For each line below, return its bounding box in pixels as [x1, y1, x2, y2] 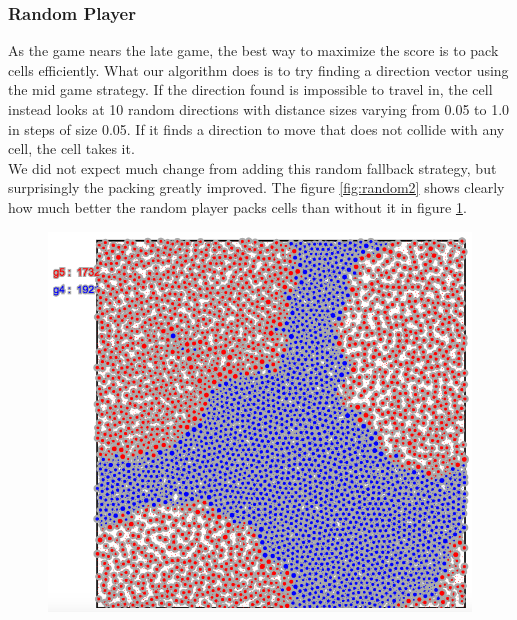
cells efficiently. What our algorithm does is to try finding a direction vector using [8, 59, 509, 80]
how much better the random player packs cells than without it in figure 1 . [8, 196, 467, 217]
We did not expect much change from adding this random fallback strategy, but [8, 157, 497, 178]
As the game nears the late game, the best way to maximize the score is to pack [8, 40, 499, 61]
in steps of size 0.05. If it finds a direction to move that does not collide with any [8, 118, 505, 139]
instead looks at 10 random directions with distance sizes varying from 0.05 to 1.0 [8, 99, 510, 119]
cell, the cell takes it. [8, 138, 135, 159]
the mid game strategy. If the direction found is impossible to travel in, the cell [8, 79, 493, 100]
